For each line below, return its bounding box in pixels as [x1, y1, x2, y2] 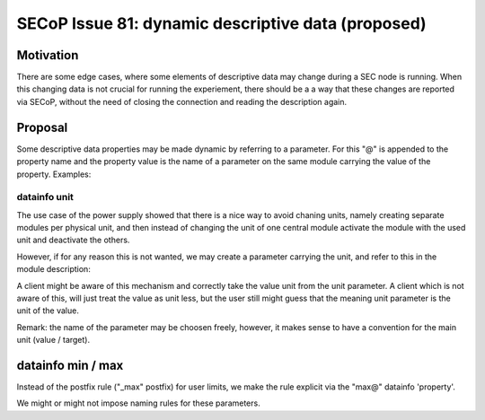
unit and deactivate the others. [16, 234, 130, 246]
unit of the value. [16, 305, 80, 316]
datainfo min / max [16, 358, 124, 372]
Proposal [16, 119, 68, 135]
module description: [16, 264, 92, 275]
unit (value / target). [16, 335, 90, 346]
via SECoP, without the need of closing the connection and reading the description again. [16, 96, 348, 107]
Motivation [16, 48, 79, 63]
